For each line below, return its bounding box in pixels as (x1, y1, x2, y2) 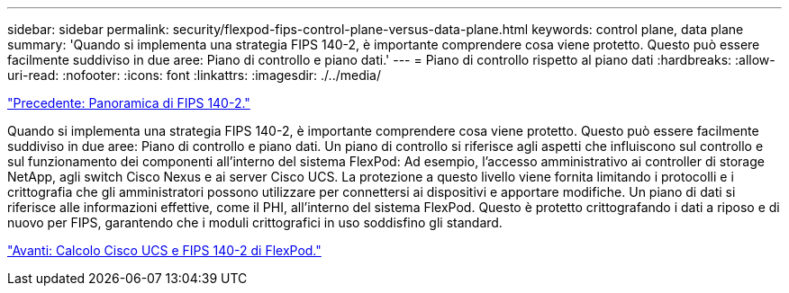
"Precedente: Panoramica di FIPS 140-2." (7, 95, 250, 111)
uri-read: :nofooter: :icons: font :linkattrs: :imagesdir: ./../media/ (7, 67, 382, 83)
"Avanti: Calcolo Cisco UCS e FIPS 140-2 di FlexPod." (7, 243, 322, 258)
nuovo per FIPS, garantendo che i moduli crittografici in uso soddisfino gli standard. (7, 215, 503, 230)
